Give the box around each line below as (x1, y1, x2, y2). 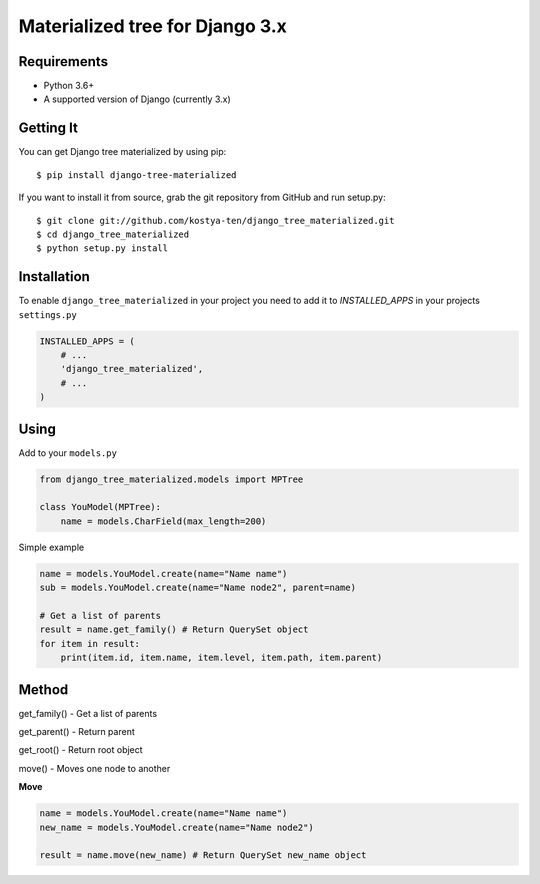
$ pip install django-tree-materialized (36, 169, 237, 180)
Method (18, 681, 69, 698)
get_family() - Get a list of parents (18, 707, 158, 719)
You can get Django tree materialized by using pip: (18, 146, 227, 158)
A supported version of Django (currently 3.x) (43, 93, 232, 105)
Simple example (18, 541, 85, 553)
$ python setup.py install (36, 243, 169, 254)
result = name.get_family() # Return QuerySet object (39, 624, 309, 635)
